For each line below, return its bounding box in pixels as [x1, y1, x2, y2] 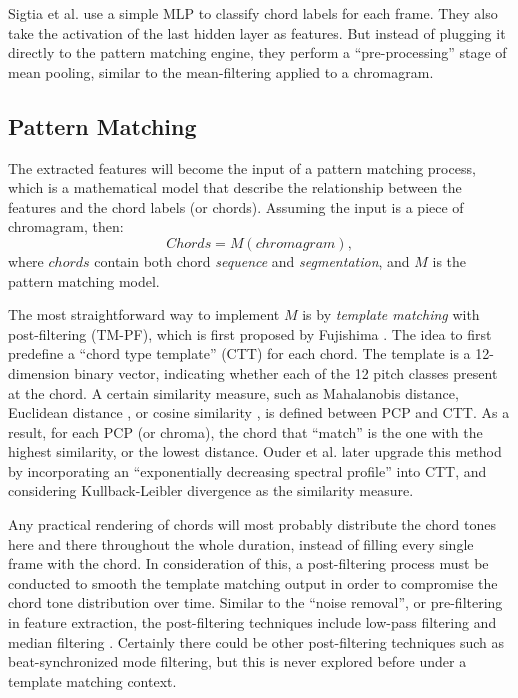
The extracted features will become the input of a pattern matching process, [8, 157, 476, 178]
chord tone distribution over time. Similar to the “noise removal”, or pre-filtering [8, 592, 503, 613]
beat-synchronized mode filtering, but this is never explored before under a [8, 651, 467, 672]
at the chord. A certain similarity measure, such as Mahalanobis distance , [8, 382, 459, 403]
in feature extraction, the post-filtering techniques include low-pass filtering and [8, 612, 497, 633]
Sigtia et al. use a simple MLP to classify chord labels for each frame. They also [8, 3, 498, 23]
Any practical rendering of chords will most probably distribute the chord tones [8, 514, 496, 535]
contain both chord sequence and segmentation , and [94, 250, 410, 271]
